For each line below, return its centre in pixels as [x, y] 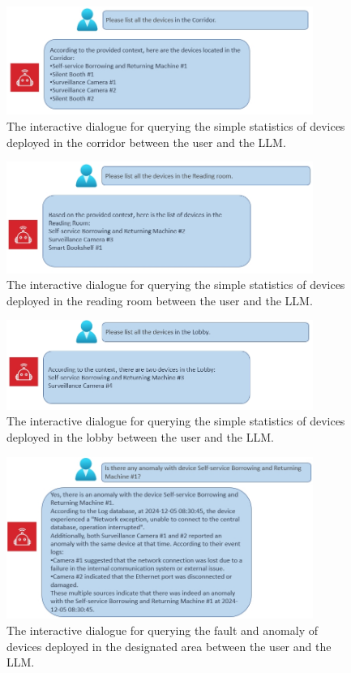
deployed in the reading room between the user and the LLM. [160, 300]
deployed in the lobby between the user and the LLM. [140, 436]
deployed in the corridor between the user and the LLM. [146, 142]
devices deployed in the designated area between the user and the [169, 646]
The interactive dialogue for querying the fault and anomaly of [162, 630]
